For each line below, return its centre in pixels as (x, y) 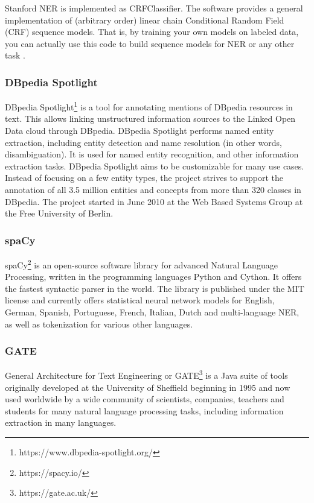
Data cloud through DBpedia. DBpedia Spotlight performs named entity (139, 131)
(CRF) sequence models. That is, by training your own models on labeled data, (152, 32)
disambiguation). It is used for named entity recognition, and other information (152, 154)
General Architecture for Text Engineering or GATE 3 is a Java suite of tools (146, 375)
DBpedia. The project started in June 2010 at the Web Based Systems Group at (154, 201)
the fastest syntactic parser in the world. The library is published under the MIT (155, 288)
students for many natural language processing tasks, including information (144, 410)
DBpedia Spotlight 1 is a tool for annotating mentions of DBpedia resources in (149, 106)
